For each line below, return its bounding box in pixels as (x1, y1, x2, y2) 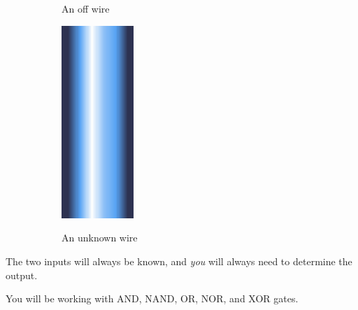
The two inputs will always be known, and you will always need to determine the (6, 253, 352, 268)
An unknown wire (62, 230, 138, 245)
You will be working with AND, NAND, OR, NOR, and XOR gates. (6, 291, 299, 306)
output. (6, 267, 38, 282)
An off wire (62, 1, 110, 15)
